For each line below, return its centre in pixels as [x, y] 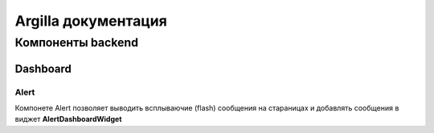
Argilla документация [91, 21]
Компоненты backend [77, 42]
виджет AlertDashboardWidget [68, 119]
